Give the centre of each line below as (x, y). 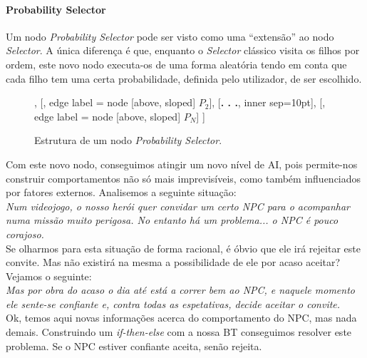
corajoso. (25, 234)
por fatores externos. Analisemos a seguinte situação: (121, 192)
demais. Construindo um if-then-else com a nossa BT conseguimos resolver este (179, 332)
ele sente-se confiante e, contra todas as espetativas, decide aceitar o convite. (173, 303)
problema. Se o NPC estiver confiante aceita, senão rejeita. (134, 346)
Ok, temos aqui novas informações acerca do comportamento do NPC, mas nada (181, 318)
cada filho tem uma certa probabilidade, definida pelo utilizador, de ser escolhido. (184, 78)
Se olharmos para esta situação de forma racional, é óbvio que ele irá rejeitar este (183, 248)
